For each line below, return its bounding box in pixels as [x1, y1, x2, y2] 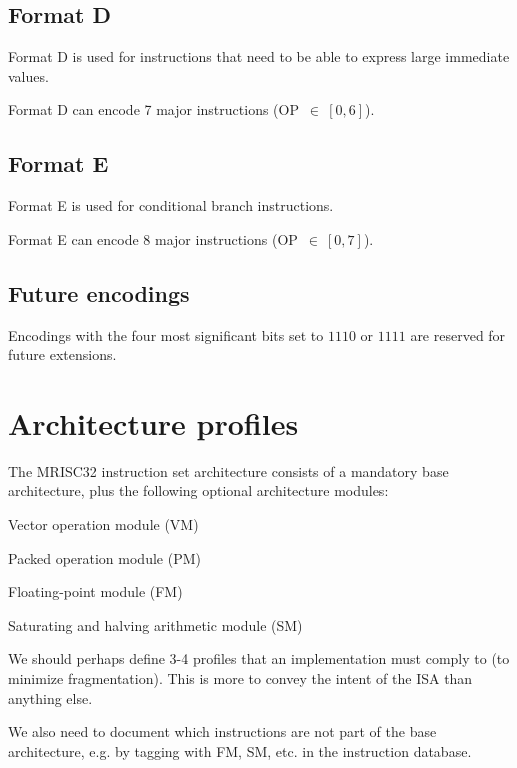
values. [8, 65, 49, 86]
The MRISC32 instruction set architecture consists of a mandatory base [8, 460, 449, 481]
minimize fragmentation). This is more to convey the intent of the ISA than [8, 668, 473, 689]
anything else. [8, 687, 93, 708]
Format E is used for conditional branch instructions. [8, 195, 334, 216]
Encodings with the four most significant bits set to [8, 324, 324, 345]
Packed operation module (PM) [8, 547, 201, 568]
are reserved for [410, 324, 506, 345]
